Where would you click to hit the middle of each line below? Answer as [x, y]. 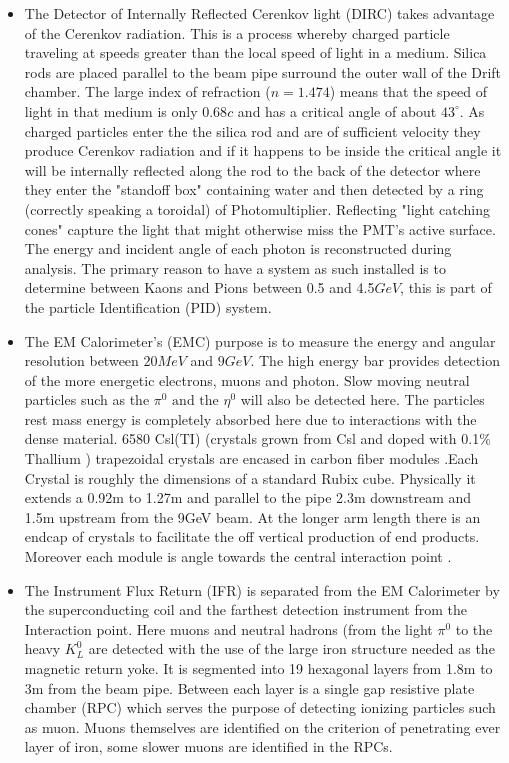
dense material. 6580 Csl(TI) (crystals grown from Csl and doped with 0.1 [252, 438]
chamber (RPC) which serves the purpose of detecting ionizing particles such [260, 707]
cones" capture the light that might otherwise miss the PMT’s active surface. [260, 228]
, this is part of [446, 287]
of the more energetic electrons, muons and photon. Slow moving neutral [247, 379]
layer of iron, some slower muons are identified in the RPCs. [208, 746]
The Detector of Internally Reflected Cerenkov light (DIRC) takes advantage [259, 13]
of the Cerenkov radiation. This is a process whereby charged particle [237, 32]
